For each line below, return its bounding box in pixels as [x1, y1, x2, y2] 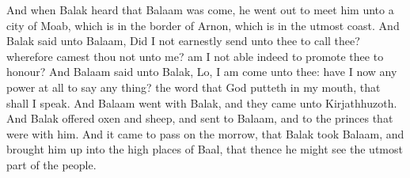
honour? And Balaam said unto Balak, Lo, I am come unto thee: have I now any [6, 63, 397, 80]
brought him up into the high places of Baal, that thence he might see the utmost [6, 141, 403, 157]
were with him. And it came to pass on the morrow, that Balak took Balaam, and [6, 125, 404, 142]
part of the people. [6, 156, 97, 172]
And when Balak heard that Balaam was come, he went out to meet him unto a [6, 2, 394, 17]
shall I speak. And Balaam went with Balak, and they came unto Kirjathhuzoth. [6, 94, 397, 111]
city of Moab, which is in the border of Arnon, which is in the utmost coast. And [6, 17, 400, 33]
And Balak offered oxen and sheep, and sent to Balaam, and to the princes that [6, 110, 393, 127]
